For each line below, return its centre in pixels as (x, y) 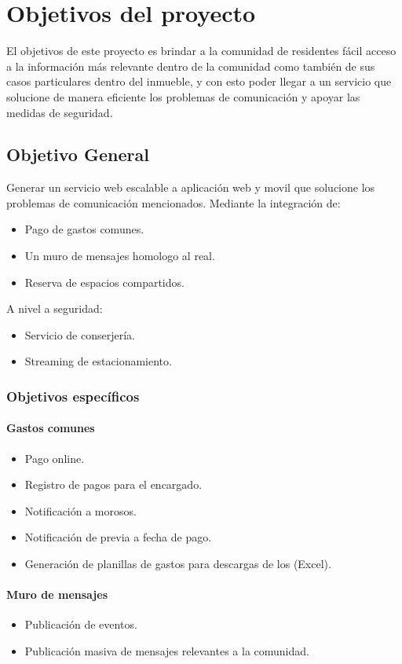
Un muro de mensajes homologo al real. (120, 256)
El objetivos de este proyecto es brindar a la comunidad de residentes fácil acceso (201, 51)
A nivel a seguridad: (55, 308)
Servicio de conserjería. (80, 334)
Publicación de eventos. (81, 624)
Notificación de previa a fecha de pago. (118, 537)
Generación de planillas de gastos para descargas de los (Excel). (178, 564)
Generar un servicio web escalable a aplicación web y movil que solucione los (191, 187)
